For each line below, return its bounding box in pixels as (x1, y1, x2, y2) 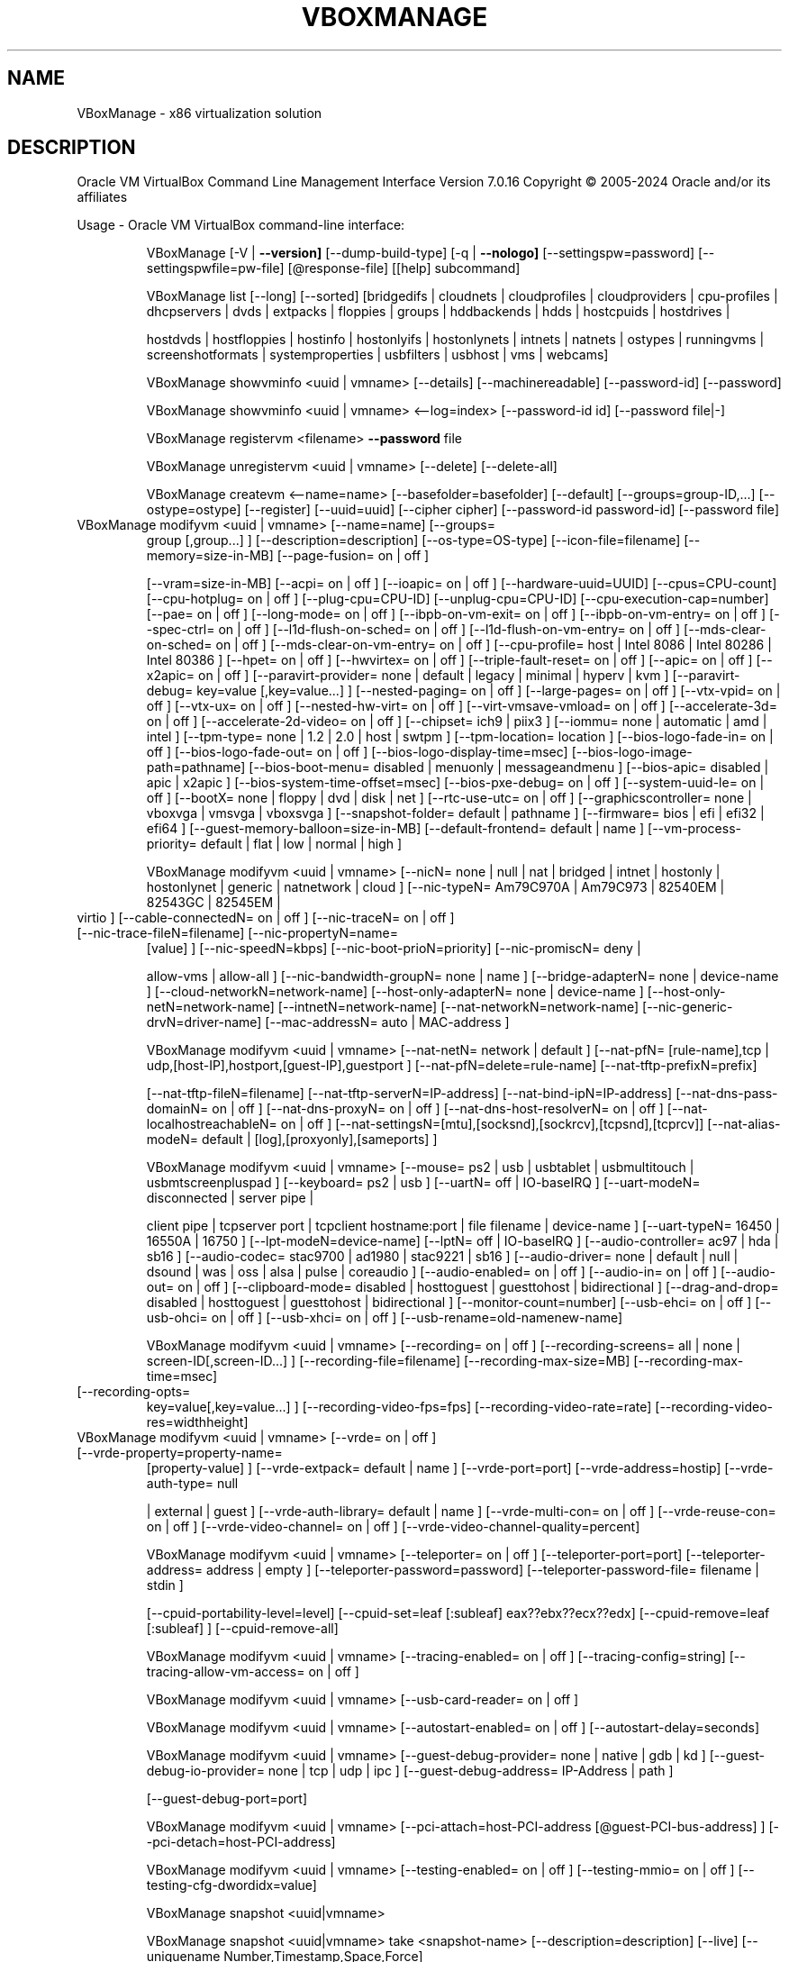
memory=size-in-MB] (146, 548, 274, 564)
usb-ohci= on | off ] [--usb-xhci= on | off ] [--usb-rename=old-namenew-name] (146, 1310, 623, 1326)
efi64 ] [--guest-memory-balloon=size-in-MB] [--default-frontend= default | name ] (146, 821, 645, 837)
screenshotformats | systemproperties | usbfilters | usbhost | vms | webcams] (146, 347, 609, 363)
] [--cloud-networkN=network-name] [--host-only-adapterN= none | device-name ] (146, 984, 644, 1000)
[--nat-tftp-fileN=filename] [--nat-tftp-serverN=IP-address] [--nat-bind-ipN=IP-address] (146, 1085, 673, 1102)
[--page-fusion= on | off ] (277, 548, 430, 564)
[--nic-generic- (642, 999, 733, 1015)
